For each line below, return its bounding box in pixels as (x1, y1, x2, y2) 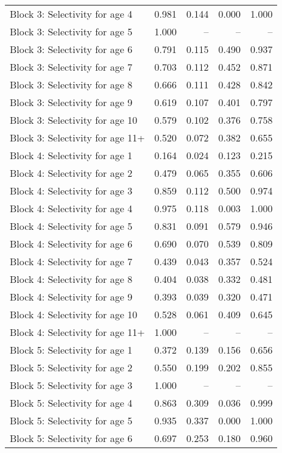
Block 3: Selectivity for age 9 (10, 95, 133, 109)
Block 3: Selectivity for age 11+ (10, 130, 145, 144)
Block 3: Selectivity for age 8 (10, 77, 133, 91)
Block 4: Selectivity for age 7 (10, 254, 133, 268)
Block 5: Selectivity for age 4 (10, 396, 133, 410)
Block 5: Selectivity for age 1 (10, 343, 133, 357)
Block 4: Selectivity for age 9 (10, 290, 133, 304)
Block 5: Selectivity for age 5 (10, 413, 133, 427)
